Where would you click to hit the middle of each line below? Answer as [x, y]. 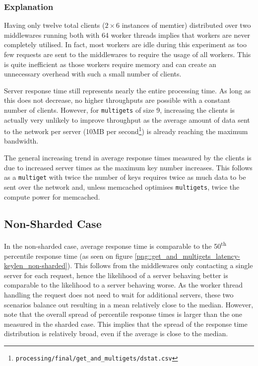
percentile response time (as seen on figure [68, 256]
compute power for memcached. [52, 196]
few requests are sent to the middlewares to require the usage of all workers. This [128, 54]
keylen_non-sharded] [36, 265]
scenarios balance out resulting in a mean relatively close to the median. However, [129, 304]
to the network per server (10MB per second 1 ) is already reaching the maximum [126, 130]
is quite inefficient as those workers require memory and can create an [110, 64]
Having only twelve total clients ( [55, 25]
